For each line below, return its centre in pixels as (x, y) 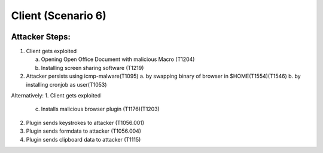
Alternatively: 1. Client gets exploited (56, 96)
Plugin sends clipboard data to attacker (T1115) (83, 139)
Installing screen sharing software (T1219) (92, 68)
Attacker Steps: (41, 37)
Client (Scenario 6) (59, 16)
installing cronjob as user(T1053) (66, 84)
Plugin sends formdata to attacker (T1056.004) (84, 131)
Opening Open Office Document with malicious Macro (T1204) (118, 59)
